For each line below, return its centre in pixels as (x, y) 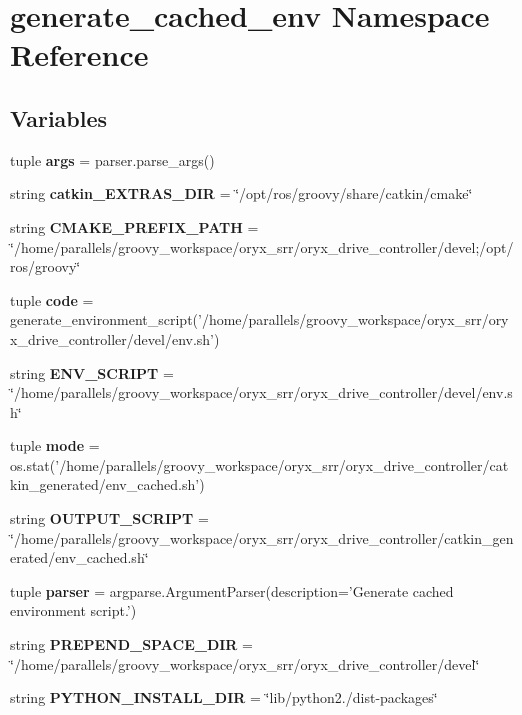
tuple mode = (55, 445)
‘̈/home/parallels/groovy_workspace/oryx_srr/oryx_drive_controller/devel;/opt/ (262, 246)
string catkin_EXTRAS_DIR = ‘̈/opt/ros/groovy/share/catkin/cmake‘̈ (241, 193)
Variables (59, 117)
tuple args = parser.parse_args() (112, 159)
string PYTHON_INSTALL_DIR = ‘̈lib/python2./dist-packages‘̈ (224, 697)
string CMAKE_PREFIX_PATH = (134, 226)
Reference (79, 54)
